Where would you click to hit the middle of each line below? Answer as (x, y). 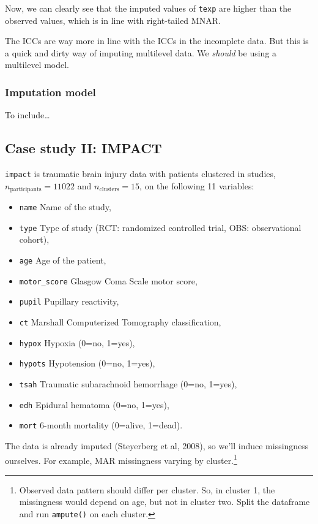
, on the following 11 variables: (197, 185)
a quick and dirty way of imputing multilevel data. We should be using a (141, 52)
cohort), (34, 239)
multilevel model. (37, 65)
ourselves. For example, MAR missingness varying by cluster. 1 (121, 459)
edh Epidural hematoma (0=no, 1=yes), (94, 404)
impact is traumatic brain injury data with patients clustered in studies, (140, 174)
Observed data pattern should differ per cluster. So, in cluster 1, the (147, 489)
